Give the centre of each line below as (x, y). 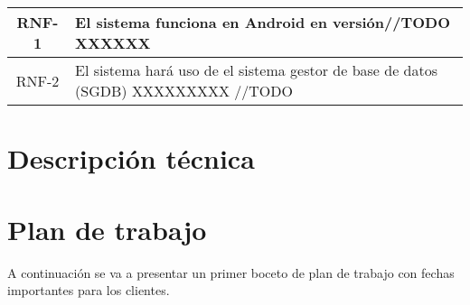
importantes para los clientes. (89, 290)
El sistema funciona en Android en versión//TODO (263, 22)
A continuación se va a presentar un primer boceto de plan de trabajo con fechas (231, 272)
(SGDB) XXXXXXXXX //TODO (184, 91)
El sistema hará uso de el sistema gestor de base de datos (257, 70)
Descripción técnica (131, 158)
